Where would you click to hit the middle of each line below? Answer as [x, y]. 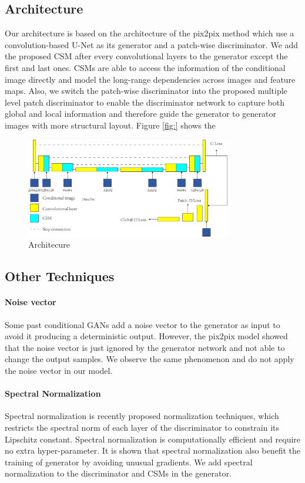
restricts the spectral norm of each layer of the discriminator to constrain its [142, 427]
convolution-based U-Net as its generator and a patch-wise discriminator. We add [152, 44]
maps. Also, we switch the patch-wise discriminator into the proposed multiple [146, 91]
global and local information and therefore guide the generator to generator [140, 114]
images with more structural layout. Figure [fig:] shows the [110, 125]
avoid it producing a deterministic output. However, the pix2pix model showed [146, 336]
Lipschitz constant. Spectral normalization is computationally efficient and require [153, 439]
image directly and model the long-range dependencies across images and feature [150, 79]
